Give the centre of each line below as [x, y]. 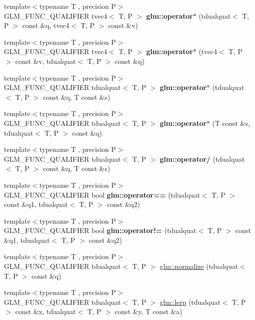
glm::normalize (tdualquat [199, 266]
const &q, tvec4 [46, 25]
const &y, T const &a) [148, 311]
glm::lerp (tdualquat [190, 302]
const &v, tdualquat [46, 61]
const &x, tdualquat [46, 311]
